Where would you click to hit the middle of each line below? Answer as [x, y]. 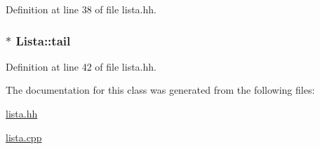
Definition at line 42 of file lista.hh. [81, 66]
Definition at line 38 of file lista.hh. [81, 9]
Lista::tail [43, 40]
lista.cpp [24, 137]
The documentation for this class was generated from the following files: [160, 90]
